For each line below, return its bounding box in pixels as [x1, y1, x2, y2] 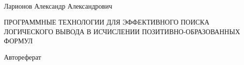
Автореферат [4, 52, 41, 62]
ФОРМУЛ [4, 36, 33, 46]
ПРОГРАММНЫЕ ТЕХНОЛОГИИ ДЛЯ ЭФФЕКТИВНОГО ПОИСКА [4, 17, 210, 27]
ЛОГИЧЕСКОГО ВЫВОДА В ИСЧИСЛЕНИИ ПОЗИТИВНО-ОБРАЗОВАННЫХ [4, 26, 240, 36]
